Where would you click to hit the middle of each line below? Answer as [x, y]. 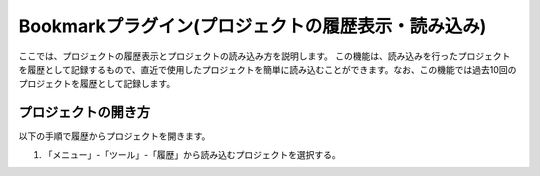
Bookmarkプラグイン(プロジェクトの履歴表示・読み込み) [252, 26]
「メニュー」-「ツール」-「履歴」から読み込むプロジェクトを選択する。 [192, 154]
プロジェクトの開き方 [84, 112]
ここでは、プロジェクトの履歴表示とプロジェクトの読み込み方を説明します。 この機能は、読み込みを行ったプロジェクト [264, 56]
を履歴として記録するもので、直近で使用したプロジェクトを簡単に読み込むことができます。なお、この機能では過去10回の [267, 69]
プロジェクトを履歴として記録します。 [97, 84]
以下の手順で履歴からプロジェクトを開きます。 [114, 136]
